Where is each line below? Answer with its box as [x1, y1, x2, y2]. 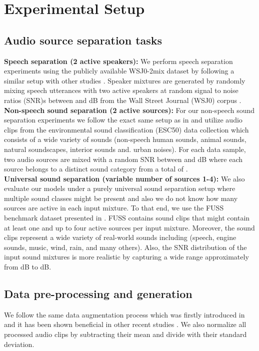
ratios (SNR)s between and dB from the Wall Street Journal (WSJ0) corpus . [4, 94, 241, 105]
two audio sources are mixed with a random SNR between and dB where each [4, 153, 243, 164]
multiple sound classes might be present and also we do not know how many [4, 192, 238, 203]
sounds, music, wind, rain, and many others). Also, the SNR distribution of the [4, 241, 247, 252]
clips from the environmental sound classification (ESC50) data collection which [4, 124, 249, 134]
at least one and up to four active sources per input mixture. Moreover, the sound [4, 222, 255, 232]
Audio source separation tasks [4, 32, 162, 47]
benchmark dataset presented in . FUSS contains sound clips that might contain [4, 212, 250, 223]
